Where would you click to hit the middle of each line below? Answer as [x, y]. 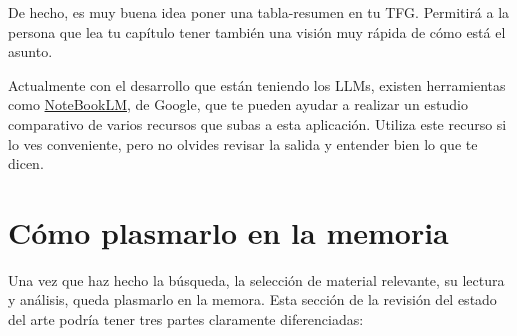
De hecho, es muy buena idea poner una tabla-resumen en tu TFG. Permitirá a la [259, 12]
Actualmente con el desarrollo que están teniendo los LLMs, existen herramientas [257, 84]
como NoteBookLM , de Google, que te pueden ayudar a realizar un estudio [238, 104]
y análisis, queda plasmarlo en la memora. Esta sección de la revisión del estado [252, 299]
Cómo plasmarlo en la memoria [228, 231]
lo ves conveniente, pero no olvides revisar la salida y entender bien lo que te [243, 143]
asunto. [30, 51]
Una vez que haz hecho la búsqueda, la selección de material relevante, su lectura [256, 279]
